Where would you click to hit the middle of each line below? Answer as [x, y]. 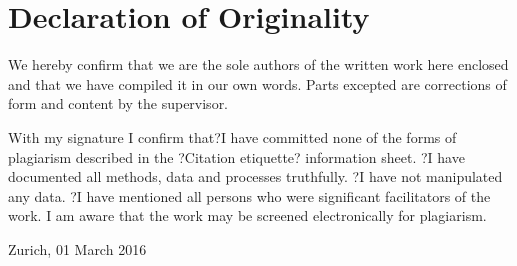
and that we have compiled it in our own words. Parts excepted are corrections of [257, 83]
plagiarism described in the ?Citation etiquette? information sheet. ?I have [236, 156]
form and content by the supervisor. [118, 103]
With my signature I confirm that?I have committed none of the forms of [232, 136]
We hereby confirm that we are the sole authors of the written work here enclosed [258, 64]
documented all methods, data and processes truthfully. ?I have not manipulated [255, 176]
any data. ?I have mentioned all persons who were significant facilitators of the [249, 195]
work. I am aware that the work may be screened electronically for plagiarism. [247, 215]
